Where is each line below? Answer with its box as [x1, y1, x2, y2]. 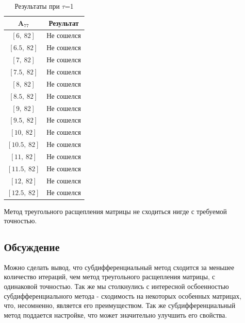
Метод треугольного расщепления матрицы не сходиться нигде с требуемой [4, 206, 227, 216]
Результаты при [15, 1, 60, 11]
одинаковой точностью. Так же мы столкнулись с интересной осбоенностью [4, 281, 229, 291]
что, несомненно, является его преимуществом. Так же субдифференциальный [4, 300, 235, 310]
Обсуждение [4, 239, 60, 254]
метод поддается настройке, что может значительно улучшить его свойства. [4, 309, 227, 320]
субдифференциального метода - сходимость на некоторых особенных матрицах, [4, 290, 242, 301]
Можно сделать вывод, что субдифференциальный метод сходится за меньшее [4, 262, 234, 272]
